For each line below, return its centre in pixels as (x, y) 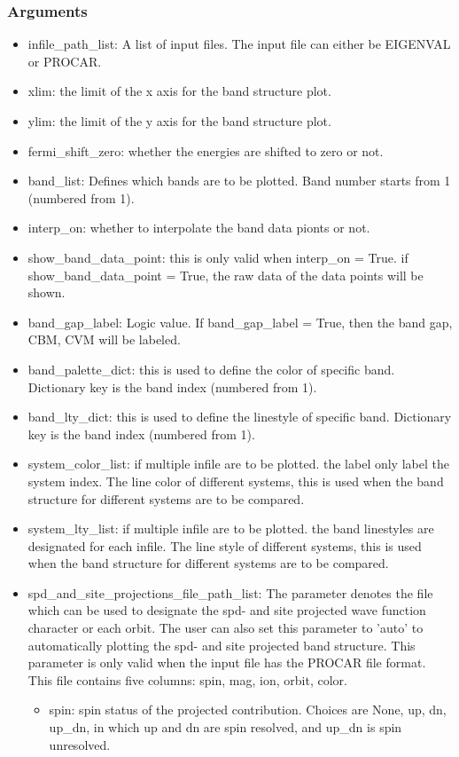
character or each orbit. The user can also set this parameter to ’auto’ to (226, 628)
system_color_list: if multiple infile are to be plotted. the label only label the (238, 464)
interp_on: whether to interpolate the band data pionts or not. (199, 228)
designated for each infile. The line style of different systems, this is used (225, 545)
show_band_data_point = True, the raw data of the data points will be (226, 275)
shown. (47, 292)
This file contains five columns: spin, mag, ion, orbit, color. (187, 679)
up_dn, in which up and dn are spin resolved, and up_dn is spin (226, 727)
